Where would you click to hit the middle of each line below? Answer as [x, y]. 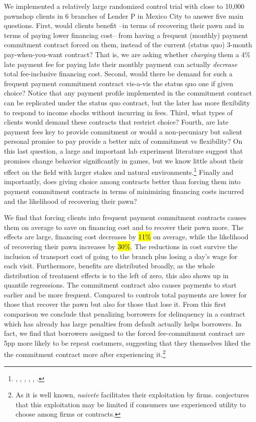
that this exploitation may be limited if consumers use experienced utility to [131, 404]
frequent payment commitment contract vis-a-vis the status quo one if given [119, 83]
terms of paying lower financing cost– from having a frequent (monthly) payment [126, 35]
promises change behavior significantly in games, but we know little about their [124, 160]
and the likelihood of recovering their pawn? [71, 201]
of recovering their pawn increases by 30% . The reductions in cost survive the [121, 246]
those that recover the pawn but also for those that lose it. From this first [115, 304]
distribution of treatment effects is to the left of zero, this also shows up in [116, 275]
